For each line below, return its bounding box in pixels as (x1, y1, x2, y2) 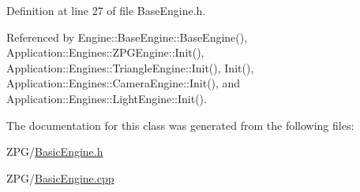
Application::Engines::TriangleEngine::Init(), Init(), (6, 59, 254, 76)
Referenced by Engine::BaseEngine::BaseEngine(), (6, 28, 248, 45)
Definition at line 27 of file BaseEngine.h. (6, 2, 206, 18)
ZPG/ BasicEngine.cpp (6, 169, 114, 186)
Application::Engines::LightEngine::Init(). (6, 90, 207, 106)
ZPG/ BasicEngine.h (6, 143, 103, 160)
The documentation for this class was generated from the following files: (6, 116, 354, 133)
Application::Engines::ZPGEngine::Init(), (6, 44, 204, 61)
